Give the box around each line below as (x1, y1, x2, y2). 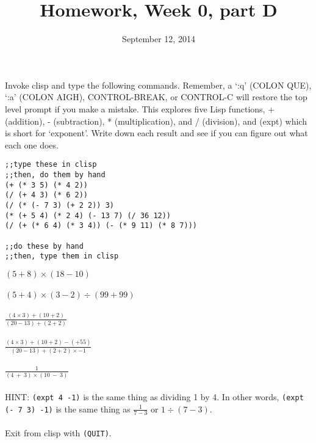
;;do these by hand (5, 241, 84, 251)
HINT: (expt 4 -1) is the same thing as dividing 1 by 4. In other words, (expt (5, 390, 304, 403)
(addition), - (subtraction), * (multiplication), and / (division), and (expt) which (5, 114, 307, 127)
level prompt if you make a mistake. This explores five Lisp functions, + (5, 102, 275, 115)
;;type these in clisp (5, 160, 97, 169)
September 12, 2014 (122, 32, 195, 45)
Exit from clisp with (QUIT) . (5, 426, 112, 439)
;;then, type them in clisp (5, 252, 119, 261)
